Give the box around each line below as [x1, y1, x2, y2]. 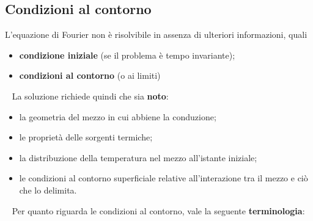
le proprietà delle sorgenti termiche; [19, 131, 153, 143]
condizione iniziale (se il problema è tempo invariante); [19, 48, 235, 61]
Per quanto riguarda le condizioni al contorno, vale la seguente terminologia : [12, 204, 305, 217]
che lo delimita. [19, 183, 77, 196]
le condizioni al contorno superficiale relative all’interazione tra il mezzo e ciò [19, 172, 308, 184]
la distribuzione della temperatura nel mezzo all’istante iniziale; [19, 151, 257, 164]
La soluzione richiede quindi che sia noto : [12, 89, 169, 102]
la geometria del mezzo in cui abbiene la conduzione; [19, 110, 216, 123]
